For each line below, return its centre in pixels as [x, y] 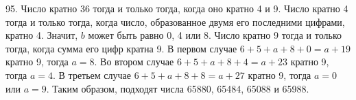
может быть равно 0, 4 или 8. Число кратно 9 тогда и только [215, 35]
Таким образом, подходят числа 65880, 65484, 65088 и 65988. [181, 88]
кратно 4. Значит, [42, 35]
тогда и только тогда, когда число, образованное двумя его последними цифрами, [175, 21]
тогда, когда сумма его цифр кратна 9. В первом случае [121, 48]
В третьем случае [95, 74]
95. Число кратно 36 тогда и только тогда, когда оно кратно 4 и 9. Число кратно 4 [177, 8]
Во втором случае [137, 62]
